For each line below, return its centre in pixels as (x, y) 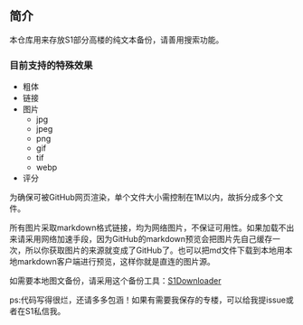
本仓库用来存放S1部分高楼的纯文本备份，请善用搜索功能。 (117, 40)
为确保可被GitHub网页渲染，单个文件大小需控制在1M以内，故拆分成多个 (142, 198)
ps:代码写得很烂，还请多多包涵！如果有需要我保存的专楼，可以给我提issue (148, 300)
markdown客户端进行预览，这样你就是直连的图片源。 (116, 262)
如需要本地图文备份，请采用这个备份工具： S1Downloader (115, 281)
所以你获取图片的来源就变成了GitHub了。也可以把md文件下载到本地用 (155, 250)
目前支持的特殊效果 (51, 65)
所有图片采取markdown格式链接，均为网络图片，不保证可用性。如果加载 (144, 227)
